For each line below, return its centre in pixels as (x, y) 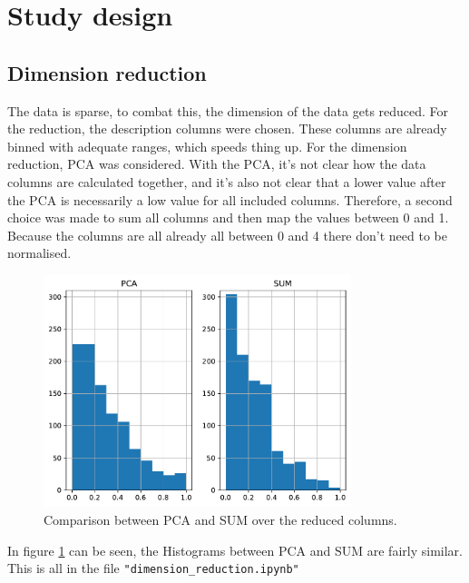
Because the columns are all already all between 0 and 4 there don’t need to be (227, 235)
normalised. (39, 253)
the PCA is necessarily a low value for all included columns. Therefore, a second (230, 199)
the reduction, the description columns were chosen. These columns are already (227, 128)
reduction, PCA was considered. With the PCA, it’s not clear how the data (217, 164)
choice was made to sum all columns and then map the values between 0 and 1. (228, 217)
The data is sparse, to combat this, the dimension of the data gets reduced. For (228, 110)
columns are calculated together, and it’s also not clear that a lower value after (227, 181)
